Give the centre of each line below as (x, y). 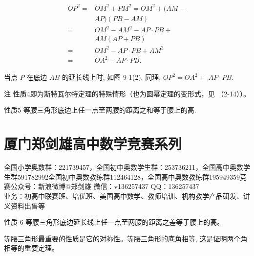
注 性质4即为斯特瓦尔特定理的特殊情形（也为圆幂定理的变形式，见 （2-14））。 (127, 93)
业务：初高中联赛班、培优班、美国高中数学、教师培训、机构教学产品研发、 (124, 196)
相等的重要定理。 (31, 248)
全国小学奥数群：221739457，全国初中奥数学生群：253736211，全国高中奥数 (124, 167)
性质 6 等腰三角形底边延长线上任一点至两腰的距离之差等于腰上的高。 (114, 222)
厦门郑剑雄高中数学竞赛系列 (93, 144)
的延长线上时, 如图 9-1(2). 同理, (111, 77)
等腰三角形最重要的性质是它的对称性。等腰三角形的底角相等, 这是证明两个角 (126, 238)
